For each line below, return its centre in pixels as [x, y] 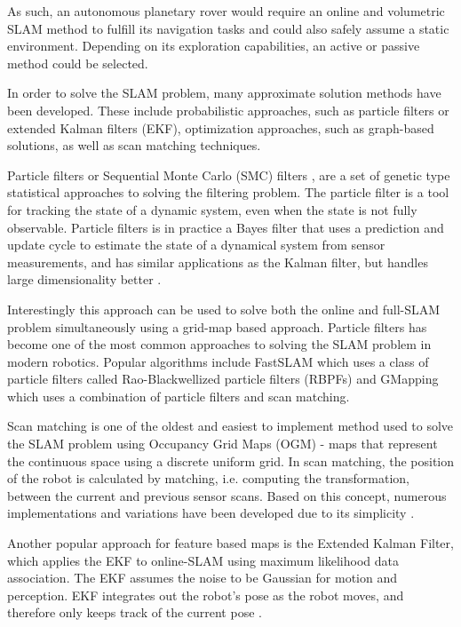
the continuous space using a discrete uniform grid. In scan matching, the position [231, 460]
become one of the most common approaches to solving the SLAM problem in [219, 344]
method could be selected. [78, 63]
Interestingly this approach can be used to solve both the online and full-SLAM [224, 309]
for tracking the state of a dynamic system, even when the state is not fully [212, 209]
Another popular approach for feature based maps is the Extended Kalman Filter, [230, 543]
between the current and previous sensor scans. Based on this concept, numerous [227, 495]
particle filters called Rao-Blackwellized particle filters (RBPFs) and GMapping [223, 379]
